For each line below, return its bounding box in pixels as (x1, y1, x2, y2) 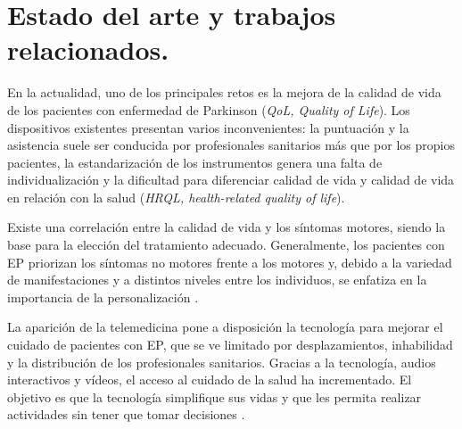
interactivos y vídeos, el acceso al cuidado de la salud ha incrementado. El (7, 370, 412, 389)
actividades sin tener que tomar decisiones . (7, 405, 245, 424)
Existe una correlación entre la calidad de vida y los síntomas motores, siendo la (7, 218, 446, 236)
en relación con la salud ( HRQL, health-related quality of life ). (7, 187, 345, 206)
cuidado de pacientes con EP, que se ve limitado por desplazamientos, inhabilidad (7, 335, 453, 354)
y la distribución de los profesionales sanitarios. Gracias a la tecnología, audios (7, 352, 436, 371)
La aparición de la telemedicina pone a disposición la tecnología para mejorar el (7, 318, 443, 336)
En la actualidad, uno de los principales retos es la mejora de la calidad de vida (7, 83, 441, 102)
